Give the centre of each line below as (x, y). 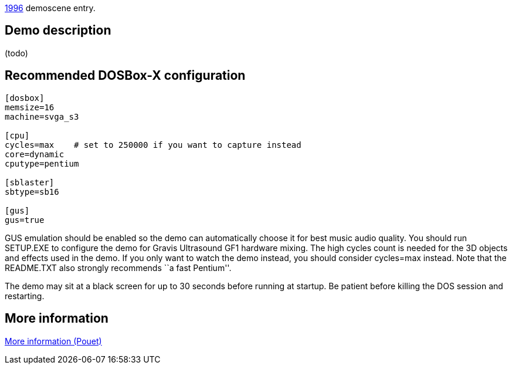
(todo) (16, 53)
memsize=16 (30, 107)
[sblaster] (30, 182)
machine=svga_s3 (42, 116)
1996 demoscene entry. (50, 8)
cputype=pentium (42, 163)
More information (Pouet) (53, 341)
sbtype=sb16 (32, 192)
